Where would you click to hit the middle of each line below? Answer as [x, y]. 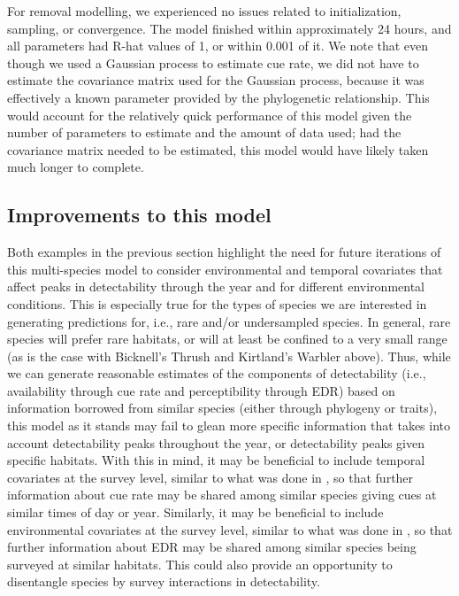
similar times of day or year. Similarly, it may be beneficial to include [195, 512]
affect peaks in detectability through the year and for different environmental [216, 286]
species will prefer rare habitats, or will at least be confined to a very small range [227, 339]
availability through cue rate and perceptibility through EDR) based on [201, 390]
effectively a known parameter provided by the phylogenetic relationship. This [218, 97]
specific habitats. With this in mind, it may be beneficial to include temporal [216, 460]
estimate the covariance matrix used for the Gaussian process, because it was [216, 80]
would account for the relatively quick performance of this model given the [210, 115]
